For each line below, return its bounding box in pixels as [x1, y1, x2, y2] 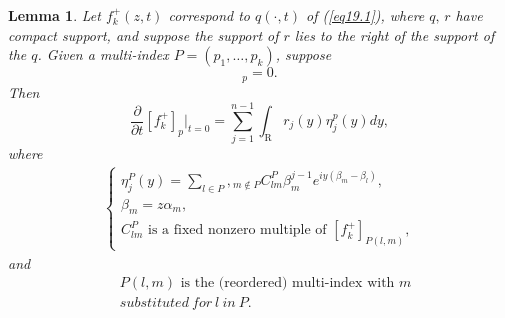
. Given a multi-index [37, 44, 169, 65]
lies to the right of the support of [294, 24, 495, 45]
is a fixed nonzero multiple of [148, 223, 327, 238]
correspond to [168, 5, 251, 25]
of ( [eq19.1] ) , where [305, 5, 425, 25]
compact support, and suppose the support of [8, 24, 279, 45]
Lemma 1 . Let [8, 5, 101, 25]
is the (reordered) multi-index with [180, 276, 395, 291]
